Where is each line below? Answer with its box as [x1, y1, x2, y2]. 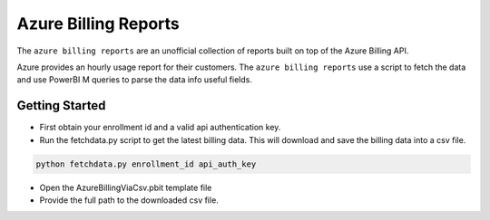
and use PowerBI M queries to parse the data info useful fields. [16, 74, 253, 85]
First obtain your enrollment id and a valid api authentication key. [39, 122, 281, 133]
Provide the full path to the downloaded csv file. [39, 195, 220, 206]
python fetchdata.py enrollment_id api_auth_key [35, 158, 257, 169]
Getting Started [16, 98, 106, 113]
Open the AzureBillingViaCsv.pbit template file [39, 182, 212, 193]
